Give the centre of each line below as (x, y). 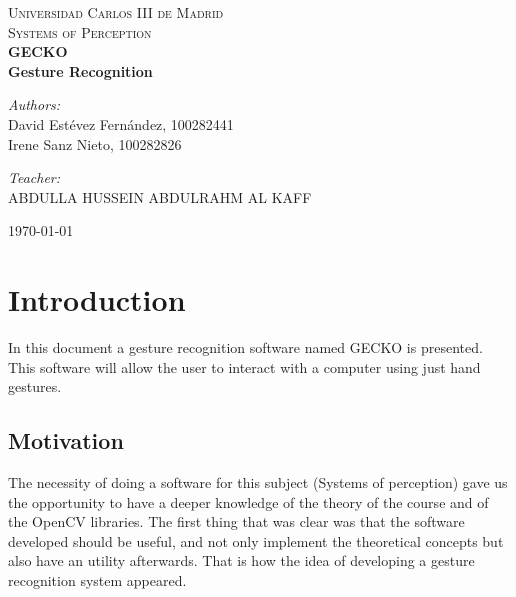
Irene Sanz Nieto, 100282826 (95, 143)
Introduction (97, 299)
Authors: (34, 104)
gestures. (35, 386)
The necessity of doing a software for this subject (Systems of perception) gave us (258, 482)
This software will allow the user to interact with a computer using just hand (244, 366)
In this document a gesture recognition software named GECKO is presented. (245, 347)
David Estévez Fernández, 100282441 (121, 123)
